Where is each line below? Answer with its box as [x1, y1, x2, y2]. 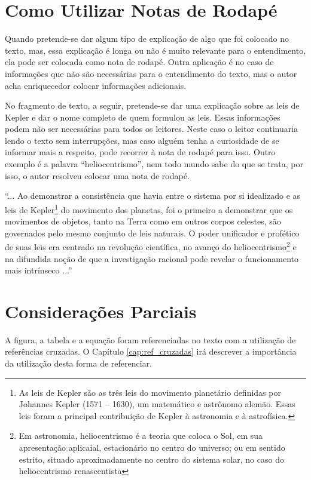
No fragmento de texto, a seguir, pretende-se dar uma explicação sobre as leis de [5, 99, 300, 112]
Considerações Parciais [5, 299, 197, 323]
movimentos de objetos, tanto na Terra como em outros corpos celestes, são [5, 215, 281, 227]
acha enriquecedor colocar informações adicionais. [5, 79, 187, 91]
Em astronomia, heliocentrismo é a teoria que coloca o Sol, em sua [19, 429, 263, 442]
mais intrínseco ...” [5, 264, 72, 276]
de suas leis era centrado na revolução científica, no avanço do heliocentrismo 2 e [5, 239, 297, 253]
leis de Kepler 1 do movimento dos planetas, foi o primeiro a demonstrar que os [5, 201, 293, 216]
